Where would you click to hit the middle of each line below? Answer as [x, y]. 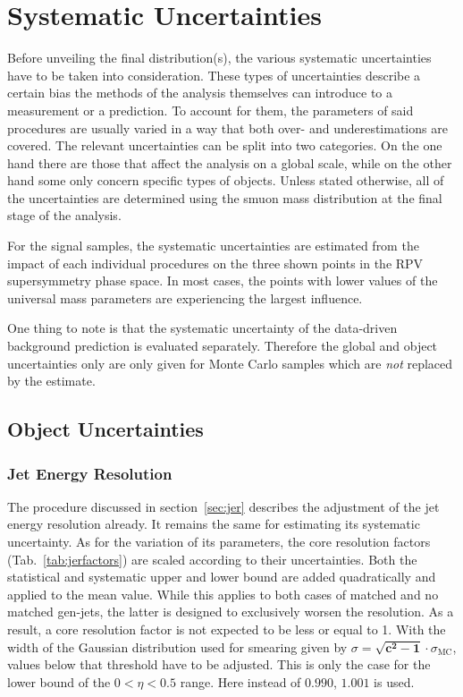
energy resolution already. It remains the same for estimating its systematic [214, 524]
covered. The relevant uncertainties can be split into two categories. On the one [225, 145]
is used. [394, 681]
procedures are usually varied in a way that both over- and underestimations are [227, 127]
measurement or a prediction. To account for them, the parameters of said [210, 110]
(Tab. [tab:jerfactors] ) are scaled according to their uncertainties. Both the [212, 559]
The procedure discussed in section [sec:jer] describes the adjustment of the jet [223, 506]
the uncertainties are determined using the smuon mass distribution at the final [225, 197]
